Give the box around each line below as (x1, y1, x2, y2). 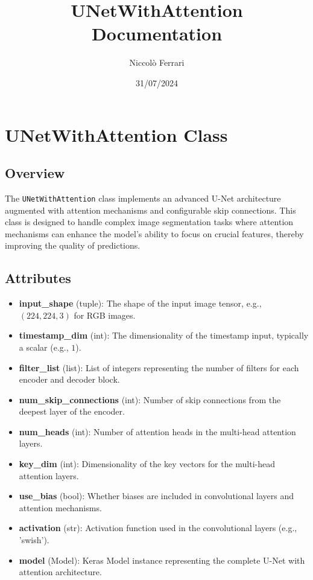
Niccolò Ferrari (129, 56, 185, 69)
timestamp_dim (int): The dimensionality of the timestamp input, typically (19, 329, 309, 342)
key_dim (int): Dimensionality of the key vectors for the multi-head (19, 457, 276, 470)
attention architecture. (19, 566, 102, 578)
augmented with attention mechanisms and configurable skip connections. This (5, 203, 296, 216)
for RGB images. (74, 308, 136, 321)
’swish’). (19, 534, 49, 546)
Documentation (91, 21, 223, 46)
